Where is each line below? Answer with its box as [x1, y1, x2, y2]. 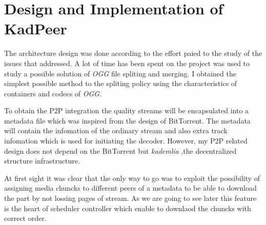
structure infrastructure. [4, 155, 80, 166]
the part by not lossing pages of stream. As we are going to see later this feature [4, 193, 257, 203]
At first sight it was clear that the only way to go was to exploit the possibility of [4, 172, 260, 183]
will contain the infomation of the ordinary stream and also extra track [4, 125, 228, 136]
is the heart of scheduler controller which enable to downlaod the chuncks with [4, 202, 251, 213]
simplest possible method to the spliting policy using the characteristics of [4, 78, 237, 89]
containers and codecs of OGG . [4, 88, 102, 98]
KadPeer [4, 18, 67, 39]
